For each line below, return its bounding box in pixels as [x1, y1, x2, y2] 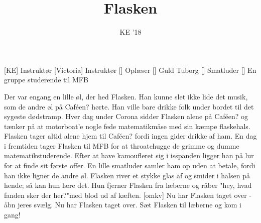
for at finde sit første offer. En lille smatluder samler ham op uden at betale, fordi [4, 160, 255, 171]
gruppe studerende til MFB [4, 74, 88, 85]
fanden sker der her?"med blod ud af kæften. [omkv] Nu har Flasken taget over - [4, 189, 252, 200]
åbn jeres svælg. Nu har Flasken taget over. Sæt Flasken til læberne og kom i [4, 199, 241, 210]
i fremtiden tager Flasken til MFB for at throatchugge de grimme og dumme [4, 140, 239, 151]
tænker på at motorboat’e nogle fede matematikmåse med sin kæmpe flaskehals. [4, 121, 250, 131]
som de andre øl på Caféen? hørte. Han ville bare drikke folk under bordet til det [4, 101, 254, 111]
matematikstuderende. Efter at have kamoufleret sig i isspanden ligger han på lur [4, 150, 254, 161]
